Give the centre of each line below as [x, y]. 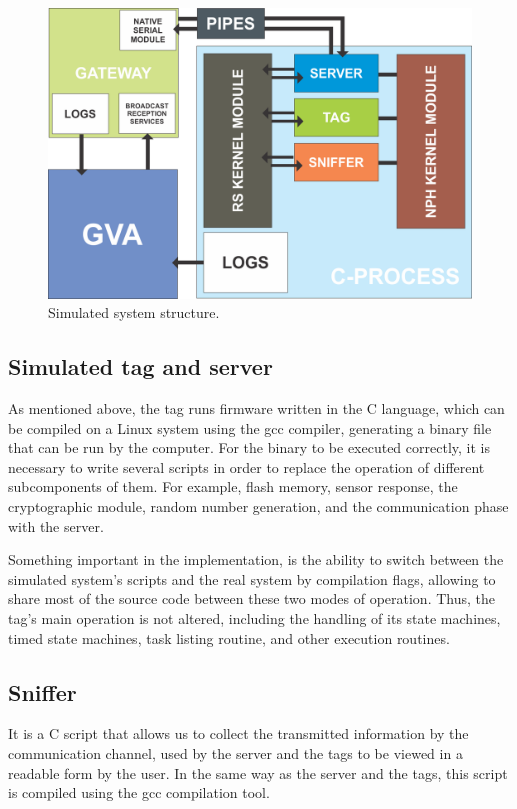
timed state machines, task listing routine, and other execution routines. [229, 637]
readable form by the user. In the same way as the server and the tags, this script [258, 772]
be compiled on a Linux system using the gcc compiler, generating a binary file [250, 427]
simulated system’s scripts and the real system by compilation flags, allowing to [252, 578]
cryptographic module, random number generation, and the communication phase [258, 506]
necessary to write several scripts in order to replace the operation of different [246, 466]
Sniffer [42, 691]
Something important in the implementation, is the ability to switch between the [256, 559]
